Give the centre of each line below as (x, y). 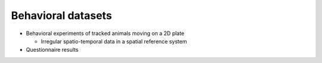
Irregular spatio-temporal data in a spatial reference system (114, 41)
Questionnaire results (52, 50)
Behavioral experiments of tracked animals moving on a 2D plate (105, 33)
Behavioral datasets (62, 15)
